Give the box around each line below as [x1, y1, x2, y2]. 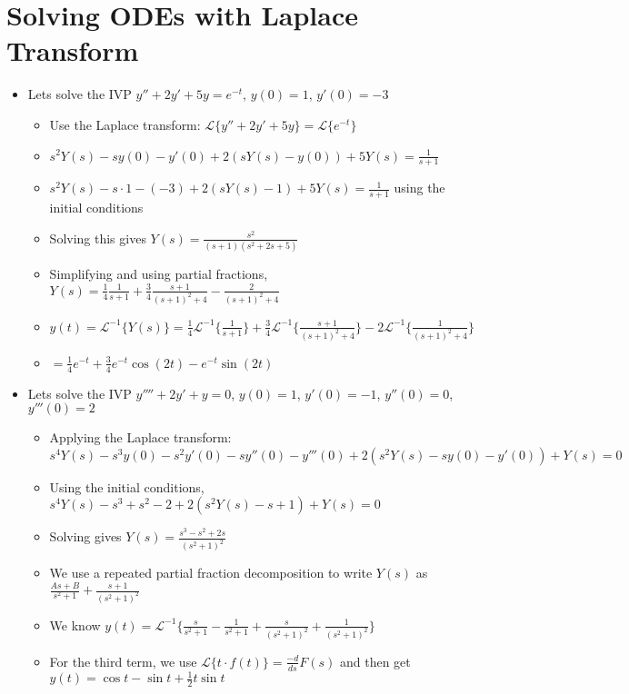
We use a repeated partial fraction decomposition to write [49, 563, 373, 582]
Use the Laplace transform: [49, 114, 201, 134]
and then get [339, 651, 411, 670]
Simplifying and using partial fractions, [49, 264, 268, 283]
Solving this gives [49, 228, 146, 247]
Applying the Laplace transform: [49, 428, 232, 447]
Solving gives [49, 527, 122, 546]
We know [49, 615, 101, 634]
